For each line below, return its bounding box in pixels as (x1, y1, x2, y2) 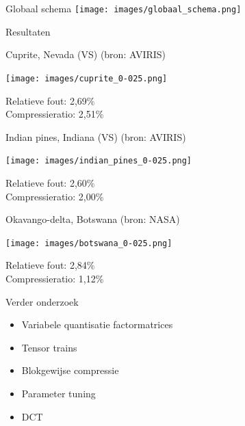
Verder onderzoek (5, 294, 79, 308)
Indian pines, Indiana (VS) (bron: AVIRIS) (5, 129, 186, 144)
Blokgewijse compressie (21, 363, 119, 377)
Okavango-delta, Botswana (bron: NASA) (5, 212, 180, 226)
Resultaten (5, 24, 51, 38)
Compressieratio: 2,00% (5, 189, 104, 203)
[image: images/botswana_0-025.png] (5, 238, 172, 248)
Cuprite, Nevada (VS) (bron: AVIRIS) (5, 47, 166, 62)
